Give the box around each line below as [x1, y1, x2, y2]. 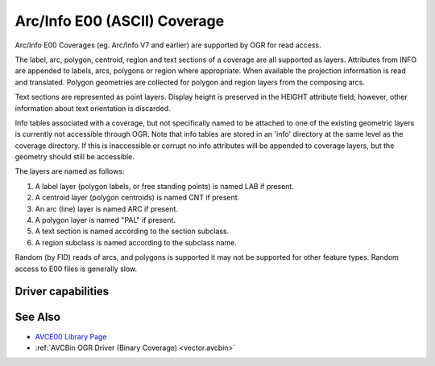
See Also [14, 310, 60, 324]
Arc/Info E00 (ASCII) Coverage [14, 12, 225, 30]
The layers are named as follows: [14, 167, 125, 176]
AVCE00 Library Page [35, 331, 107, 341]
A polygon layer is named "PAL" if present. [35, 216, 176, 225]
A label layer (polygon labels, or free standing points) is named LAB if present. [35, 181, 294, 191]
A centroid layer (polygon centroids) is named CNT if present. [35, 193, 240, 203]
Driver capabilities [14, 285, 110, 298]
